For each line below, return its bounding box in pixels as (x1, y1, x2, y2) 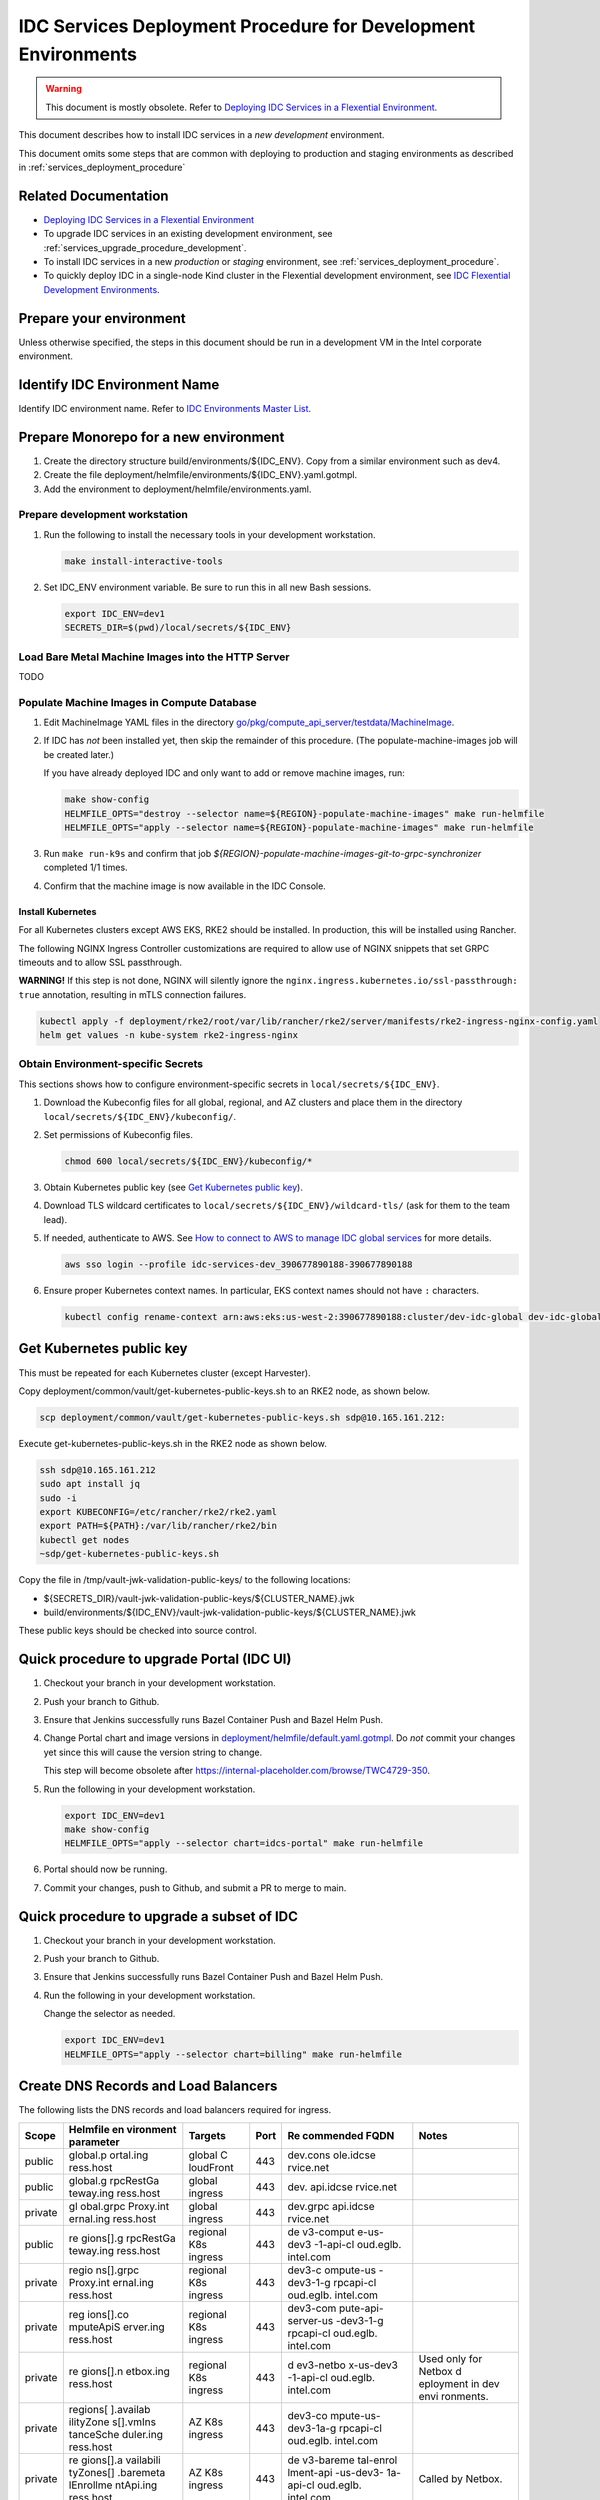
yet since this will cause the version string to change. (43, 1746, 263, 1758)
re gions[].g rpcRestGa (68, 2231, 176, 2245)
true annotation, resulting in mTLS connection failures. (18, 988, 247, 1000)
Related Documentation (18, 187, 169, 204)
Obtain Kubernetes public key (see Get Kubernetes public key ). (43, 1181, 304, 1193)
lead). (43, 1213, 68, 1225)
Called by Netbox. (418, 2471, 503, 2485)
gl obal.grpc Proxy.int (68, 2199, 170, 2213)
